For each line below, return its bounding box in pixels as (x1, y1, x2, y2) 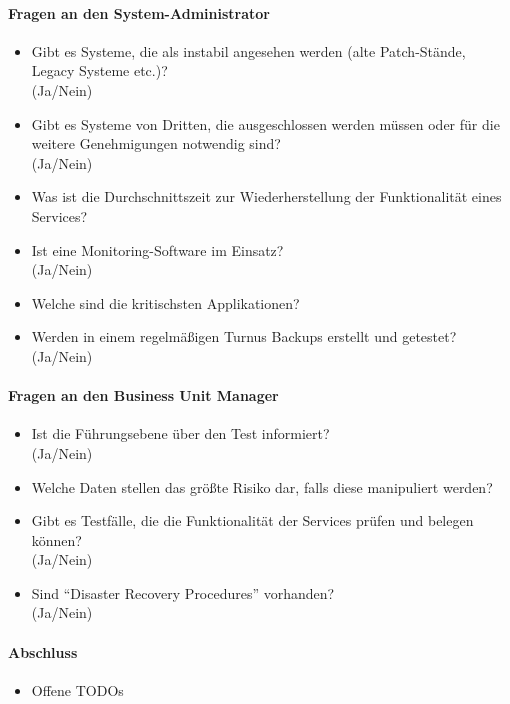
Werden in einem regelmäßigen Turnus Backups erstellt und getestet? (31, 326, 457, 347)
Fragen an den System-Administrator (8, 2, 270, 23)
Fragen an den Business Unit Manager (8, 385, 279, 406)
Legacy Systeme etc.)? (31, 60, 168, 81)
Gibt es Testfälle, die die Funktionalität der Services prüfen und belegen (31, 510, 474, 531)
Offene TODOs (31, 679, 124, 700)
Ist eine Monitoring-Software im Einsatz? (31, 239, 284, 260)
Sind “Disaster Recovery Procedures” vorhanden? (31, 582, 335, 603)
